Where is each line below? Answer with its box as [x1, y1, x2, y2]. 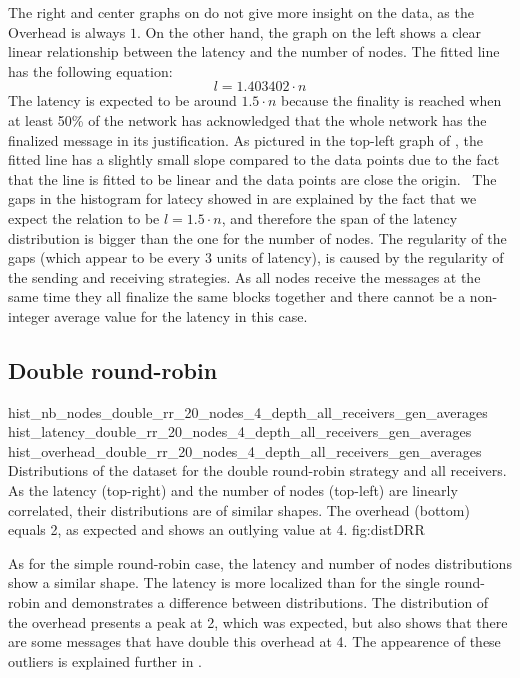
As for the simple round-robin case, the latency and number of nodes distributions [8, 552, 512, 573]
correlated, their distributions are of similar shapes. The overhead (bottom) [8, 499, 470, 520]
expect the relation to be [8, 207, 160, 228]
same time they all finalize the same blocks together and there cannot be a [8, 286, 466, 307]
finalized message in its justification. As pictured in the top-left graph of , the [8, 129, 483, 150]
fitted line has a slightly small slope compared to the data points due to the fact [8, 149, 500, 170]
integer [8, 305, 50, 326]
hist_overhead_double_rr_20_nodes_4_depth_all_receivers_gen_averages [8, 440, 482, 461]
